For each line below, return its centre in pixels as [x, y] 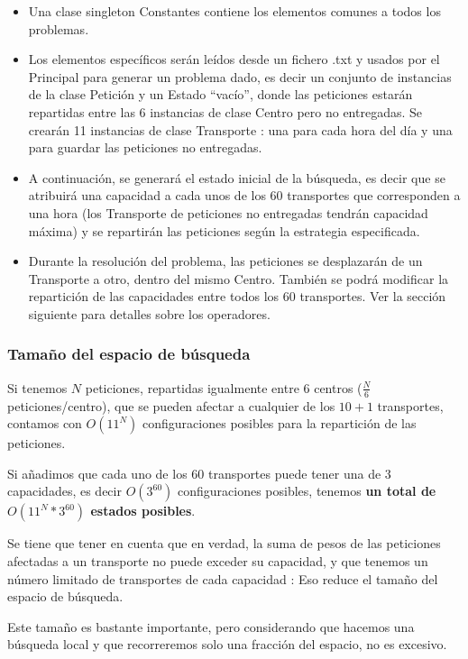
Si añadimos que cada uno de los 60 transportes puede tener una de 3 [199, 473]
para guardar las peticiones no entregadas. [145, 147]
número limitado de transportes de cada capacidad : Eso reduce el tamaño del [223, 578]
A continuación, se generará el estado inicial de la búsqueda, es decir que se [237, 177]
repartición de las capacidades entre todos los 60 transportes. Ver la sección [237, 296]
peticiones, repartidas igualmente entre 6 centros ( [224, 387]
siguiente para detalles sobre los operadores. [149, 313]
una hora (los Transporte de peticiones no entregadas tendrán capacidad [228, 212]
